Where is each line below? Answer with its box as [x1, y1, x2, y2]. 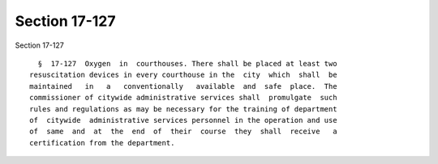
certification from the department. [29, 138, 175, 147]
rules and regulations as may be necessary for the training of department [29, 104, 337, 113]
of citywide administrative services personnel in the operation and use [29, 116, 337, 124]
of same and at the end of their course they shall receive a [29, 127, 337, 137]
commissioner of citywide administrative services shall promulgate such [29, 93, 337, 103]
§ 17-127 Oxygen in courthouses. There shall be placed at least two [37, 59, 337, 68]
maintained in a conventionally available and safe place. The [29, 82, 337, 90]
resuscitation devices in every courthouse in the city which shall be [29, 70, 337, 80]
